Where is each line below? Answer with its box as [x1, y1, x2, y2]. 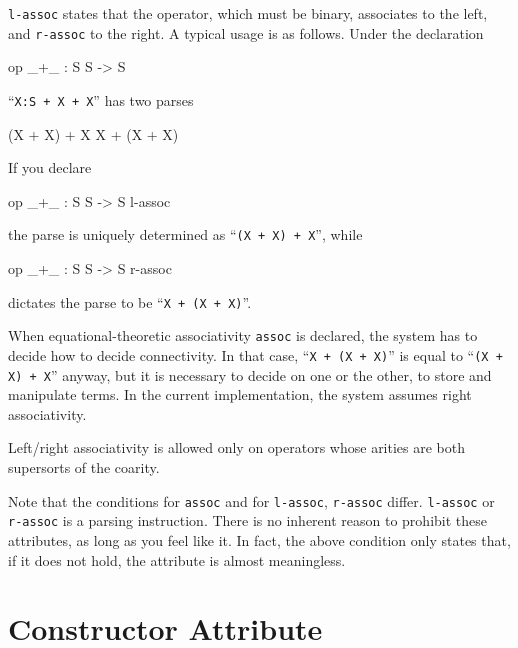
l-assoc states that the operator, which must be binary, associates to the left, [8, 3, 488, 23]
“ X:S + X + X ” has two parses [8, 89, 194, 110]
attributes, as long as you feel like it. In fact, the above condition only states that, [8, 529, 511, 550]
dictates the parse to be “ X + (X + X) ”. [8, 291, 252, 312]
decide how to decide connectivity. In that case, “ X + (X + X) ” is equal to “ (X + [8, 344, 503, 365]
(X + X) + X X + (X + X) [8, 123, 179, 144]
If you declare [8, 157, 92, 178]
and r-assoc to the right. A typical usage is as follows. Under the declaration [8, 22, 484, 43]
